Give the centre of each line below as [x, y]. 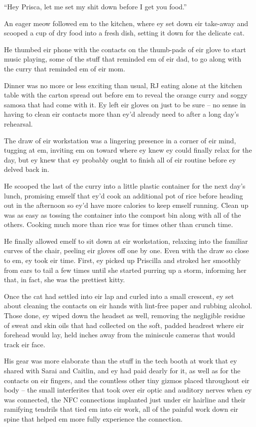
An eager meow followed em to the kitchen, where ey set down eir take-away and [126, 23]
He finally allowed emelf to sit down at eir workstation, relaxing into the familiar [126, 241]
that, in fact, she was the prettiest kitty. [65, 279]
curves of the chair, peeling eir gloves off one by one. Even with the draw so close [127, 250]
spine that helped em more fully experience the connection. [93, 418]
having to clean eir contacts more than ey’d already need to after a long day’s [122, 114]
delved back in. [27, 169]
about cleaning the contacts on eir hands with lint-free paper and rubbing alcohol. [128, 306]
